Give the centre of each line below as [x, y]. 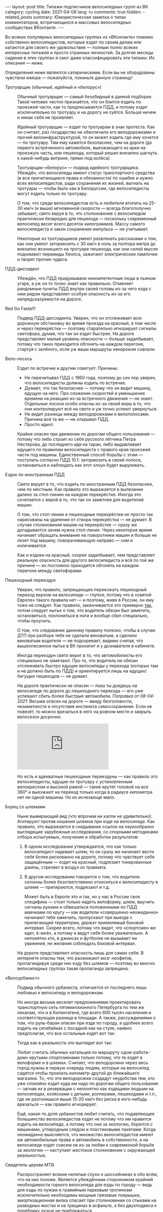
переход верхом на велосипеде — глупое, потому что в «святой [84, 595]
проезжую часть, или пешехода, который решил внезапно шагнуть [87, 153]
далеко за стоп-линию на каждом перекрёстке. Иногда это [79, 494]
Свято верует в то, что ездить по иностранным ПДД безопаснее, [85, 484]
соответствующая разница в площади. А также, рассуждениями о [87, 1018]
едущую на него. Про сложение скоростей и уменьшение [84, 393]
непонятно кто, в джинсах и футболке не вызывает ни [81, 938]
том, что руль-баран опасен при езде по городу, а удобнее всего [85, 1023]
